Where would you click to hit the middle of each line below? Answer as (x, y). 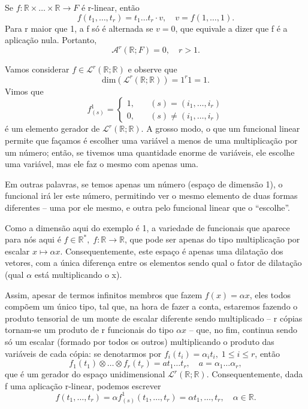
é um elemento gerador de (52, 128)
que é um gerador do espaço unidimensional (85, 374)
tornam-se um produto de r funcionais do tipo (89, 330)
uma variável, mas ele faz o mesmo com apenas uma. (102, 164)
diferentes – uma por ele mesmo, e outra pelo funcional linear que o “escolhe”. (147, 207)
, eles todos (270, 294)
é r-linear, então (110, 7)
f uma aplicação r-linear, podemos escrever (83, 385)
